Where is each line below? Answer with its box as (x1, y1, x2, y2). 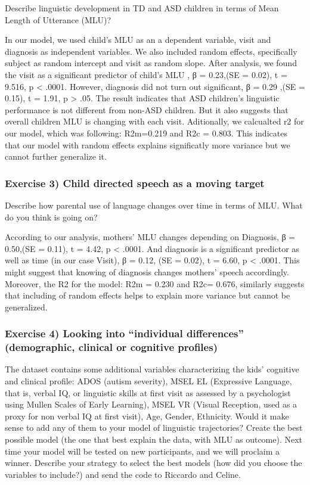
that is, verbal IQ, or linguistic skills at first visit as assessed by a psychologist (5, 386, 291, 399)
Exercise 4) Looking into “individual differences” (5, 326, 244, 341)
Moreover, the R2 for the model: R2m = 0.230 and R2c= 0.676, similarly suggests (5, 277, 305, 290)
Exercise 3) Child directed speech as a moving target (5, 175, 265, 190)
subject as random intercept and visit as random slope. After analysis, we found (5, 57, 297, 69)
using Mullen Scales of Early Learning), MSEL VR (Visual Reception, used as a (5, 398, 297, 411)
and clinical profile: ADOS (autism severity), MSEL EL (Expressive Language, (5, 375, 292, 387)
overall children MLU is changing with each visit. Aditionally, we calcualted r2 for (5, 115, 304, 128)
